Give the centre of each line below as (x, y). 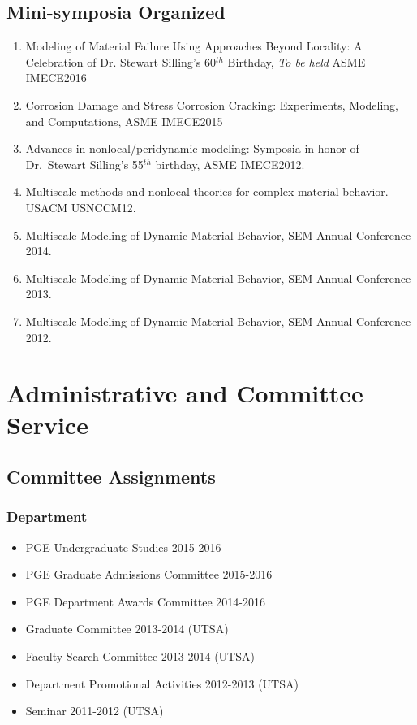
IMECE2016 (56, 78)
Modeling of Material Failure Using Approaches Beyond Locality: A (194, 46)
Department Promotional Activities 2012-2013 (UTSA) (162, 683)
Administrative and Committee (185, 393)
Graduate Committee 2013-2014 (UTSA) (127, 629)
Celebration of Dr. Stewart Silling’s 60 (120, 61)
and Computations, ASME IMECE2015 (124, 121)
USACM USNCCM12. (81, 207)
